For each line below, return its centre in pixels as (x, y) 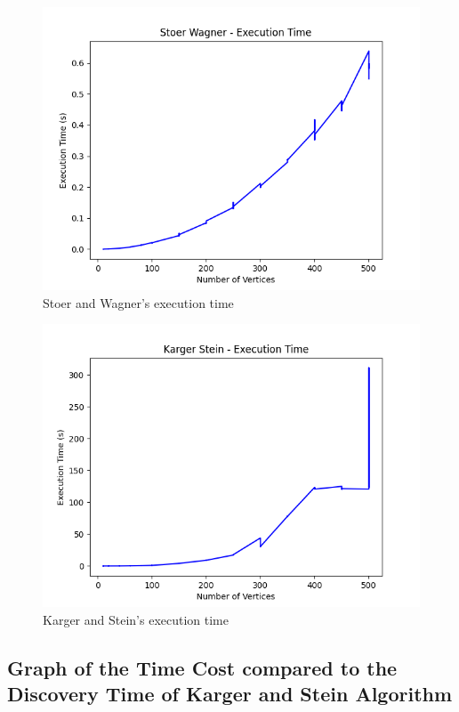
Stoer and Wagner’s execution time (138, 302)
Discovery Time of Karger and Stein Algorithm (230, 694)
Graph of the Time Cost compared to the (202, 667)
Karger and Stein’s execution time (136, 619)
